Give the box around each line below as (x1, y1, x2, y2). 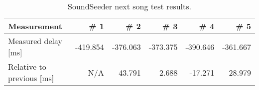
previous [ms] (8, 72, 54, 84)
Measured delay (8, 35, 63, 46)
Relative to (8, 61, 46, 72)
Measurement (8, 20, 62, 32)
